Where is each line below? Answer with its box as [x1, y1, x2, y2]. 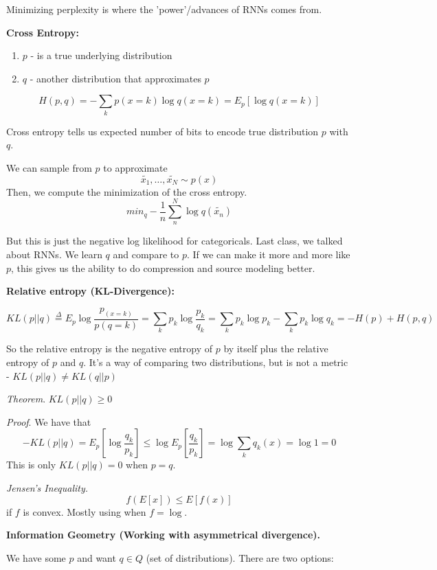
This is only [6, 457, 56, 472]
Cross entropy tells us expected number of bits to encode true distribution [6, 124, 319, 138]
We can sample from [6, 160, 92, 174]
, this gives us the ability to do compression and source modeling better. [11, 260, 315, 275]
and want [77, 550, 116, 565]
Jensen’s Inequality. [6, 481, 89, 495]
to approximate [103, 160, 168, 174]
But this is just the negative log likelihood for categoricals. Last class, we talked [6, 233, 343, 248]
